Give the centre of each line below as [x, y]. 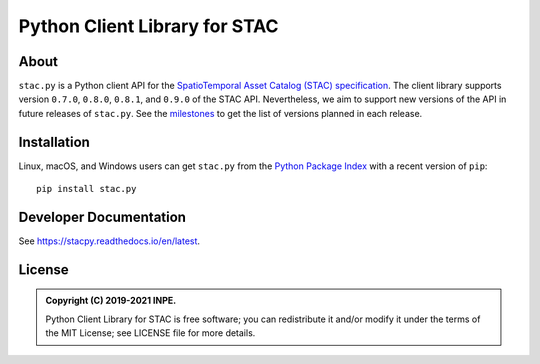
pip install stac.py [86, 189]
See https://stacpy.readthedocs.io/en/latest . [109, 241]
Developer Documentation [102, 216]
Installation [54, 141]
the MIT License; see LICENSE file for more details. [150, 333]
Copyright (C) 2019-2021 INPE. [111, 301]
